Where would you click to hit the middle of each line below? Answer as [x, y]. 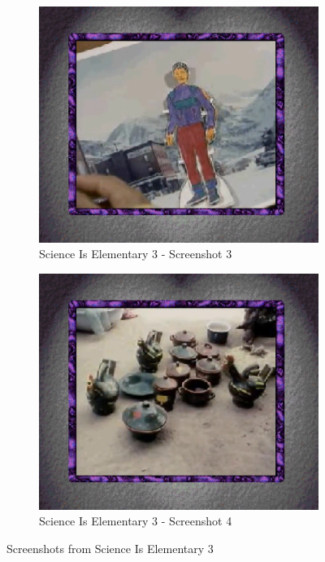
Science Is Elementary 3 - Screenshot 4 [136, 521]
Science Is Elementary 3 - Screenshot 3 [136, 254]
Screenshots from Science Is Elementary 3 [110, 548]
